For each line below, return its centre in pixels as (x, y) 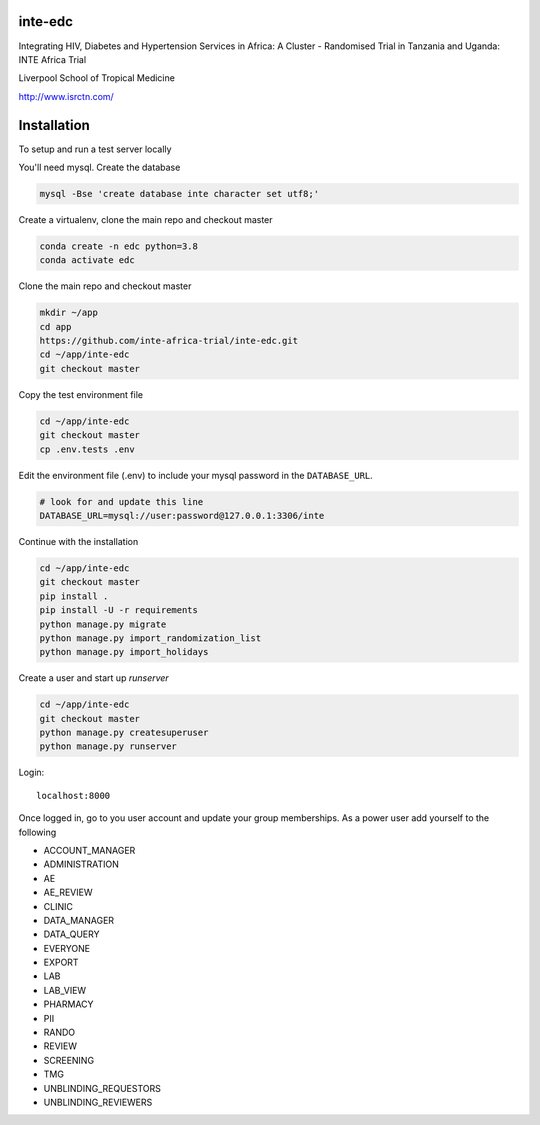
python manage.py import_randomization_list (150, 638)
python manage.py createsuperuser (124, 733)
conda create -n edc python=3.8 (119, 246)
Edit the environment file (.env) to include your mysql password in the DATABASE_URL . (196, 475)
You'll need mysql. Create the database (99, 167)
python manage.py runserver (108, 746)
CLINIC (58, 906)
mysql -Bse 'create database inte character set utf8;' (179, 193)
